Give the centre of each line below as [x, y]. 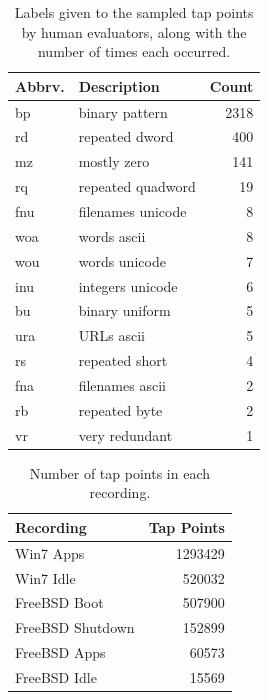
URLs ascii [111, 335]
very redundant [125, 434]
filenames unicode [132, 211]
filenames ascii [122, 384]
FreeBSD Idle [56, 676]
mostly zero [114, 161]
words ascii [112, 235]
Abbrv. [40, 85]
